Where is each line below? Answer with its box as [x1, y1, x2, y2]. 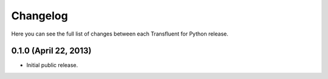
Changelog [11, 9, 68, 22]
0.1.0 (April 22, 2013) [11, 46, 92, 56]
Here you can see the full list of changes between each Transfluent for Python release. [11, 30, 229, 37]
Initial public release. [26, 62, 78, 69]
